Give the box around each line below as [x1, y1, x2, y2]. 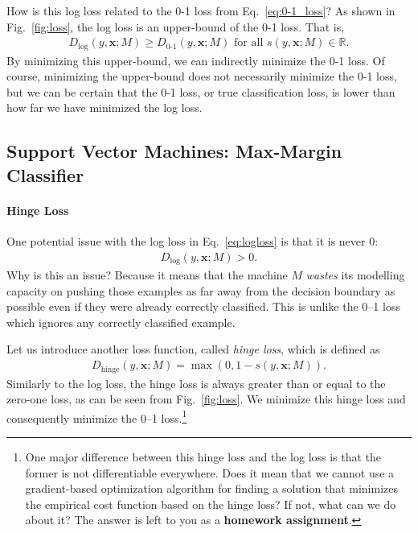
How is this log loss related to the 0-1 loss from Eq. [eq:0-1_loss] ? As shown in [6, 2, 395, 19]
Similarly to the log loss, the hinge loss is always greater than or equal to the [6, 374, 386, 391]
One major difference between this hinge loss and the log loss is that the [25, 448, 382, 465]
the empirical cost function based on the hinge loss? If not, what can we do [25, 495, 396, 512]
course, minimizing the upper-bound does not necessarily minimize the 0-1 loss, [6, 68, 397, 85]
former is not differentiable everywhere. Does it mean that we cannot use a [25, 464, 395, 481]
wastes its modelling [305, 266, 405, 283]
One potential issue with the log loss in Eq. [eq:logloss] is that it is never [6, 233, 366, 250]
